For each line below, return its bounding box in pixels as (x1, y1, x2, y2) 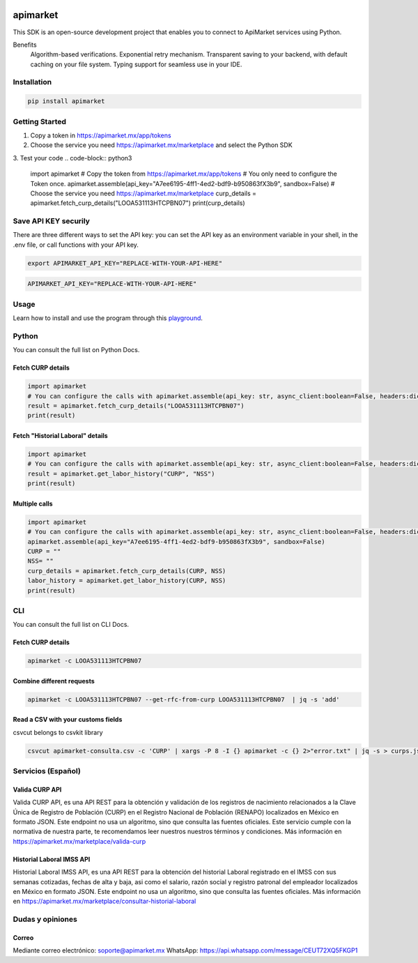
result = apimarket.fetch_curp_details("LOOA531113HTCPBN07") (27, 402, 245, 410)
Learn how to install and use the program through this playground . (13, 314, 203, 322)
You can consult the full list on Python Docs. (13, 346, 140, 354)
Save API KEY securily (13, 216, 91, 226)
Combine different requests (13, 676, 95, 685)
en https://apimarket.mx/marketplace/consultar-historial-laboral (13, 897, 196, 906)
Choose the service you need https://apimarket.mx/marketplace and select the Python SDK (30, 141, 293, 149)
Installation (13, 77, 52, 87)
